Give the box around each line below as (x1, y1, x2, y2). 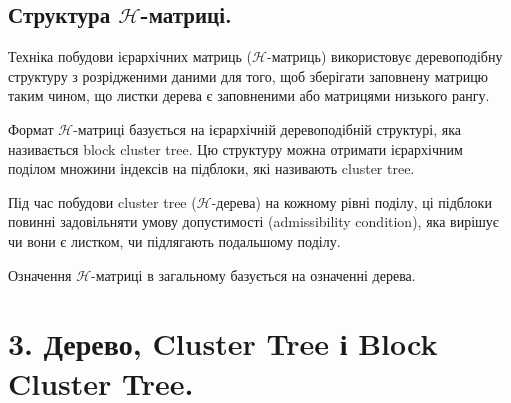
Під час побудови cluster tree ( (8, 191, 197, 212)
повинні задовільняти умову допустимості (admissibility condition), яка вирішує (8, 211, 499, 232)
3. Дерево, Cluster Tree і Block (8, 323, 438, 364)
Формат (8, 118, 54, 139)
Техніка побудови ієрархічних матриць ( (8, 46, 253, 67)
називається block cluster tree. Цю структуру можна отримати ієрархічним (8, 138, 463, 159)
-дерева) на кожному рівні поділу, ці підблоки (211, 191, 492, 212)
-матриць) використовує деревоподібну (266, 46, 503, 67)
